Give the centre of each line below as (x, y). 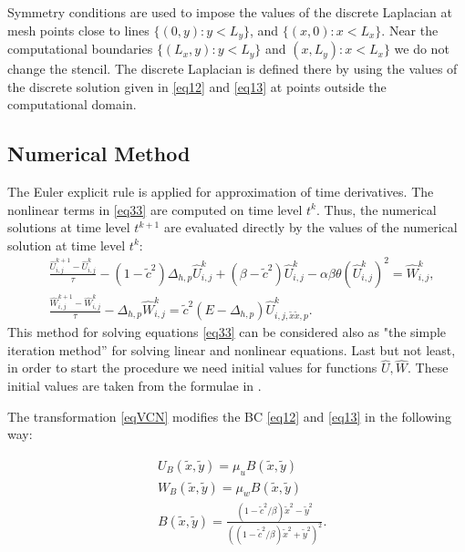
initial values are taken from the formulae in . (134, 386)
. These (428, 368)
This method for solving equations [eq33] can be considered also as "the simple (227, 332)
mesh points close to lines (78, 30)
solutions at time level (69, 227)
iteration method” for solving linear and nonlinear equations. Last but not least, (232, 349)
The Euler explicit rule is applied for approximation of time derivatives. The (221, 192)
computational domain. (72, 104)
